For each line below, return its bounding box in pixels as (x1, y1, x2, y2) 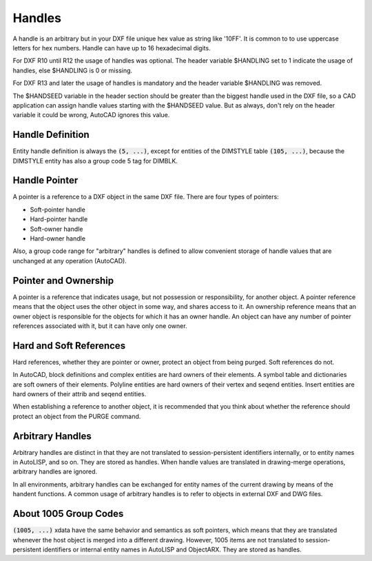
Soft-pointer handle (30, 205, 85, 214)
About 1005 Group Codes (12, 508, 124, 520)
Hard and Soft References (12, 340, 126, 351)
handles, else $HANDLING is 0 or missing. (12, 66, 133, 74)
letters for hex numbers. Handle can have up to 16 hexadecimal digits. (12, 43, 211, 52)
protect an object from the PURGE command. (12, 412, 141, 420)
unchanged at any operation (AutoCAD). (12, 256, 127, 265)
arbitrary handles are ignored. (12, 467, 98, 476)
